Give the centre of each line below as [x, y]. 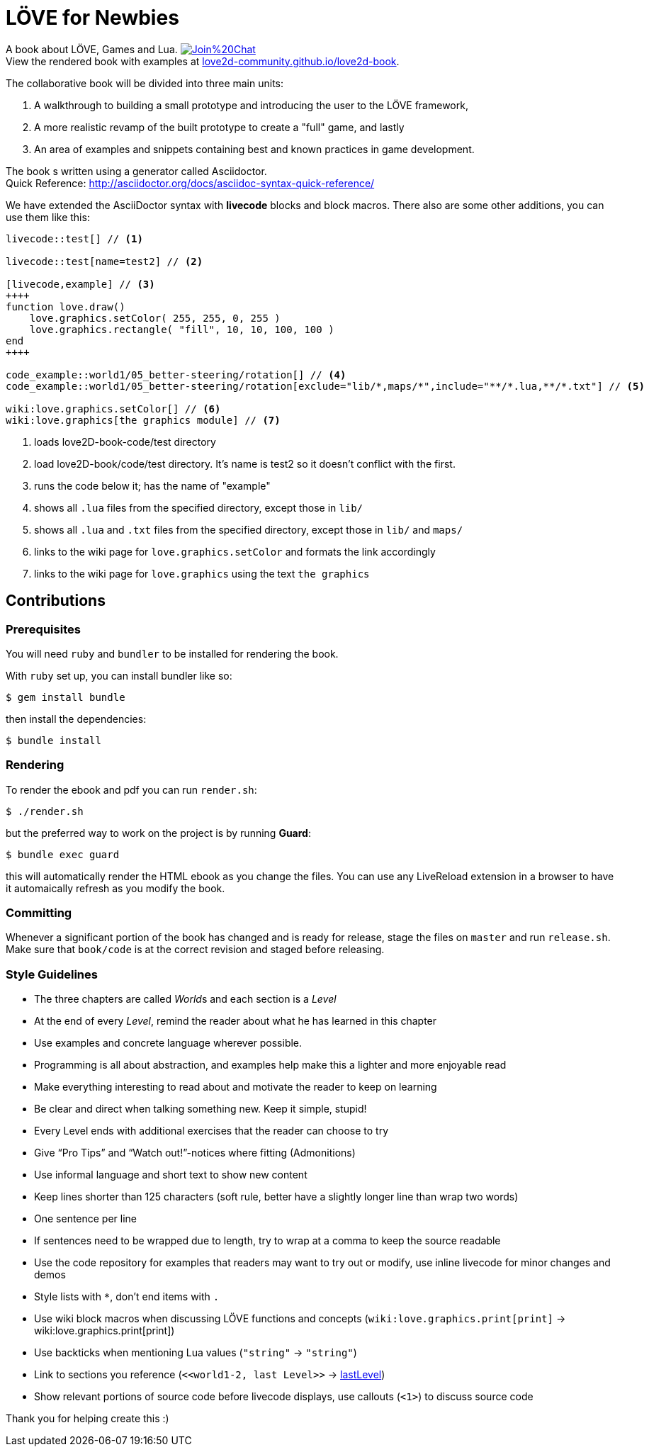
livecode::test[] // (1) [74, 238]
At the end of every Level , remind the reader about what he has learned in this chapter [236, 1021]
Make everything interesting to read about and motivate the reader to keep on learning [236, 1087]
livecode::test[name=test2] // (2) [105, 261]
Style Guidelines [52, 974]
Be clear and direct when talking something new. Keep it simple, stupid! [201, 1109]
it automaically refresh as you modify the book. [115, 888]
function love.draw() [66, 306]
